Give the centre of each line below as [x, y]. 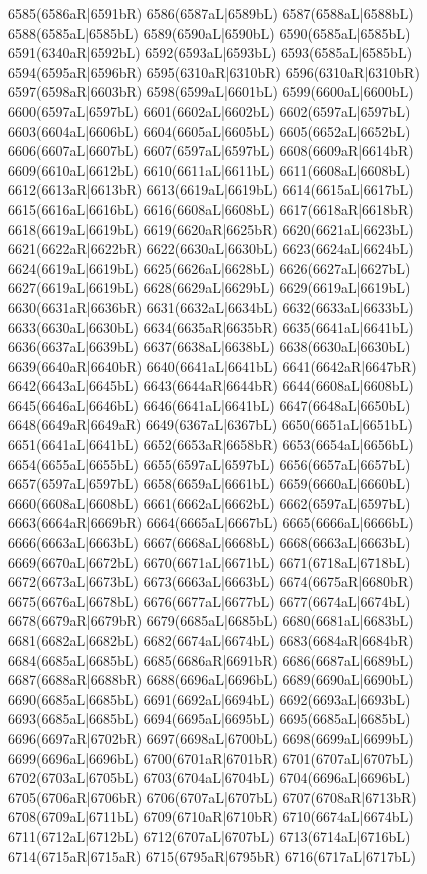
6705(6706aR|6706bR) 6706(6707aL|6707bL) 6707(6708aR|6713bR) [212, 796]
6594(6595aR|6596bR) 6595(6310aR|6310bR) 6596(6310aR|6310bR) [214, 71]
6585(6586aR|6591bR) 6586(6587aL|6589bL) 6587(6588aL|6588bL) [211, 13]
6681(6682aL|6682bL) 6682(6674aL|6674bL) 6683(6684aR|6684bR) [211, 640]
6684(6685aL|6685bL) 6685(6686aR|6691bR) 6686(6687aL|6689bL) [211, 659]
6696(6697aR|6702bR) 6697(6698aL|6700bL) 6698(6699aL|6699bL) [211, 737]
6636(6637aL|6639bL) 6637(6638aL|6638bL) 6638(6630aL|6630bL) [209, 346]
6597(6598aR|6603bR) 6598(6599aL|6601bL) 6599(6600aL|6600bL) [211, 91]
